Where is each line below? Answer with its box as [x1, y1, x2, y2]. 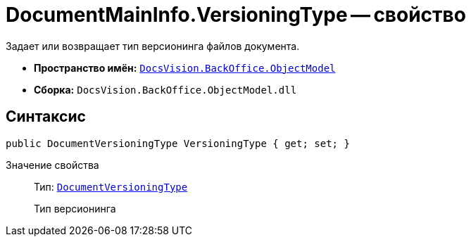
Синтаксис [6, 108, 86, 126]
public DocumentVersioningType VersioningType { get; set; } [6, 137, 350, 149]
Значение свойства [6, 158, 99, 171]
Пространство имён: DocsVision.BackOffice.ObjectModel [34, 61, 336, 74]
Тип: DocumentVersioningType [34, 180, 188, 193]
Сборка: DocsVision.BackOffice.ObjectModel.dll [34, 83, 297, 96]
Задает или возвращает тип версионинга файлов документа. [6, 39, 300, 52]
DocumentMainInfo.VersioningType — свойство [6, 3, 466, 27]
